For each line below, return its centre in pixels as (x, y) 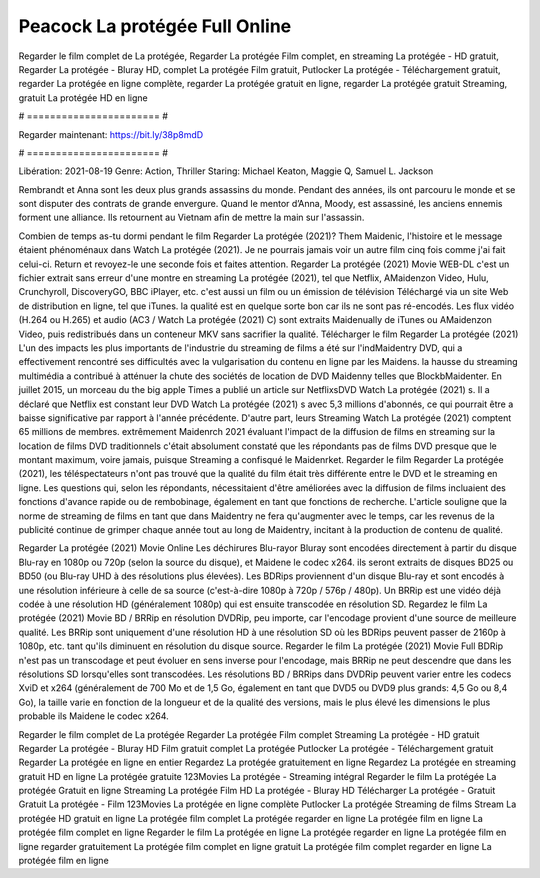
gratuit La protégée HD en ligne (83, 97)
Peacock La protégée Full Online (155, 26)
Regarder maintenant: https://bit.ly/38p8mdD (111, 134)
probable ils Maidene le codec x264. (93, 716)
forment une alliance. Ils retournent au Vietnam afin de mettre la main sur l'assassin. (191, 217)
